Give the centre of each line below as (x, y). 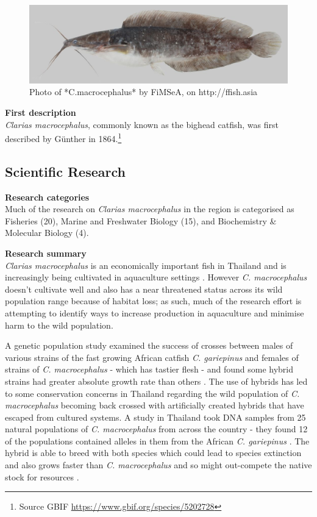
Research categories (47, 197)
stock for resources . (42, 476)
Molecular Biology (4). (47, 233)
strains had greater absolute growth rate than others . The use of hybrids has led (156, 381)
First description (41, 112)
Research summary (46, 253)
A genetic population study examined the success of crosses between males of (149, 345)
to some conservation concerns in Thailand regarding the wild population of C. (152, 393)
